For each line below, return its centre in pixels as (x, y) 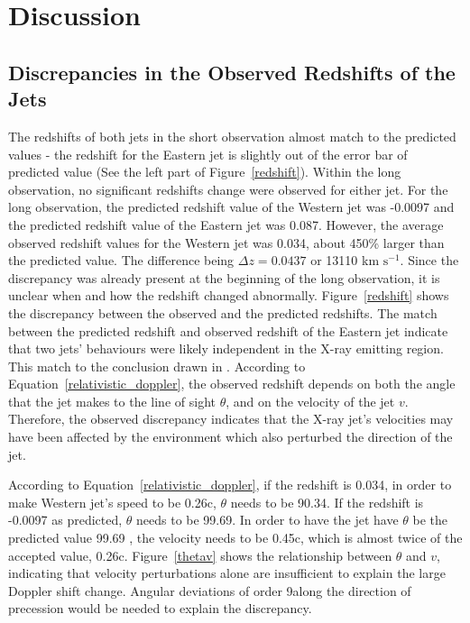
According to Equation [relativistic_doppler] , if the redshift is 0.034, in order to (230, 485)
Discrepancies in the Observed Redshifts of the (232, 72)
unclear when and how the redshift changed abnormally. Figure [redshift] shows (229, 295)
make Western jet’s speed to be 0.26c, (112, 502)
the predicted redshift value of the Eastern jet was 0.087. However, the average (226, 224)
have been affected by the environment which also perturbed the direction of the (230, 437)
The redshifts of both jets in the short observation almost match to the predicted (232, 136)
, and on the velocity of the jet (310, 401)
